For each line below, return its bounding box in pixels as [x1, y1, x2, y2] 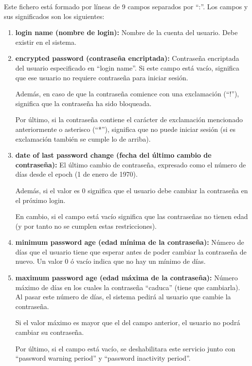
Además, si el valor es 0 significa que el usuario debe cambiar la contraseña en [15, 185, 248, 195]
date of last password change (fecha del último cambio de [15, 150, 212, 160]
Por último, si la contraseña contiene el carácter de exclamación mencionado [15, 114, 243, 125]
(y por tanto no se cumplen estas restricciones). [15, 220, 157, 231]
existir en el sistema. [15, 37, 76, 47]
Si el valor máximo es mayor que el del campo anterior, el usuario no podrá [15, 317, 240, 328]
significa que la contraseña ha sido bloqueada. [15, 98, 152, 108]
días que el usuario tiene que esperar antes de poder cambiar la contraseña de [15, 246, 247, 256]
